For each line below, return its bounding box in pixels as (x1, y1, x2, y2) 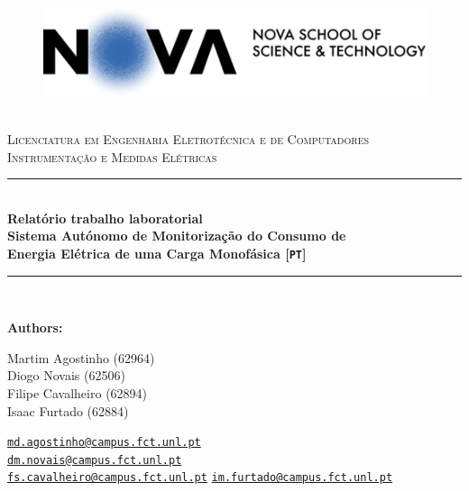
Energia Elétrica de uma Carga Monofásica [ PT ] (7, 243, 307, 262)
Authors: (7, 318, 63, 337)
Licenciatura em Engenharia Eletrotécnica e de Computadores (7, 129, 370, 148)
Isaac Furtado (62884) (7, 401, 129, 420)
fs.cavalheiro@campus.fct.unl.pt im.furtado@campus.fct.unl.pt (7, 471, 393, 485)
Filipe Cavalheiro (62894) (7, 383, 148, 402)
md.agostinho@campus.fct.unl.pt (7, 436, 201, 450)
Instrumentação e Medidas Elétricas (7, 147, 217, 166)
